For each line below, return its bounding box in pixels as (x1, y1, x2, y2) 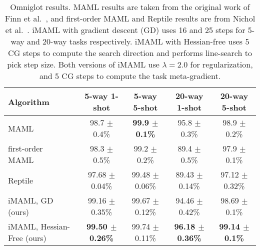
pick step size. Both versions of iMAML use (7, 58, 159, 70)
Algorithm (8, 95, 49, 107)
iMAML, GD (8, 194, 53, 206)
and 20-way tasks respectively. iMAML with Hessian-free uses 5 (26, 35, 249, 47)
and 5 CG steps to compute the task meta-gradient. (39, 70, 221, 81)
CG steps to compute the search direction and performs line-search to (8, 47, 252, 58)
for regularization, (190, 58, 253, 70)
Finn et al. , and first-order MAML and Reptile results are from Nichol (4, 12, 255, 24)
